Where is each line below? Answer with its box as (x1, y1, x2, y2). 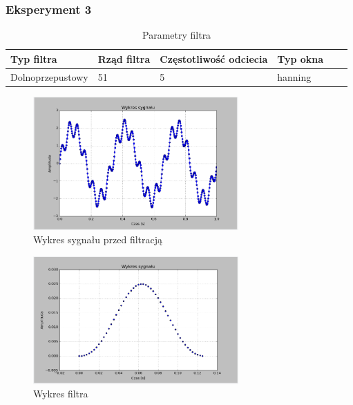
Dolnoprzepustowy (10, 69, 88, 84)
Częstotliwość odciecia (160, 51, 268, 66)
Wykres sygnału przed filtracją (33, 232, 162, 247)
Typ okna (277, 51, 324, 66)
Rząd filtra (97, 51, 151, 66)
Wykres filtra (33, 386, 88, 401)
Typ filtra (10, 51, 57, 66)
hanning (277, 69, 312, 84)
